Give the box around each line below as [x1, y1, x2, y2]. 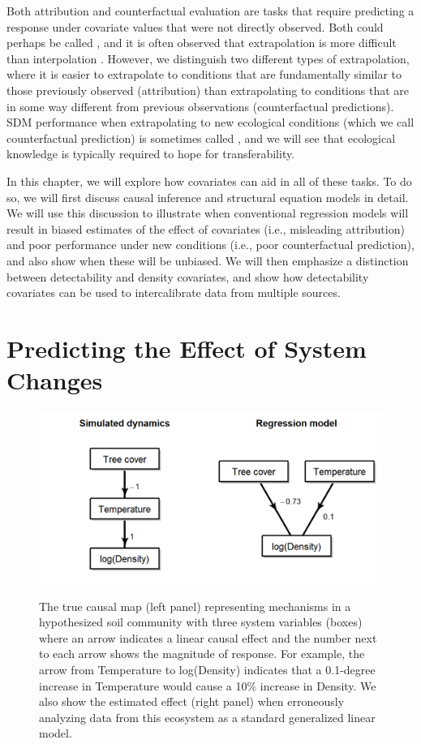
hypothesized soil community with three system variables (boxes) [39, 613, 363, 630]
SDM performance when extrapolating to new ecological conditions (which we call [6, 114, 415, 131]
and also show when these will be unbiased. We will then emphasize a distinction [6, 252, 409, 269]
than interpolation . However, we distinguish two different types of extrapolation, [6, 49, 410, 67]
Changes [6, 363, 103, 397]
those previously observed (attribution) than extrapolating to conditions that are [6, 81, 410, 98]
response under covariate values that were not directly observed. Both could [6, 18, 384, 35]
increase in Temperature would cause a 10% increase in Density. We [39, 677, 376, 694]
